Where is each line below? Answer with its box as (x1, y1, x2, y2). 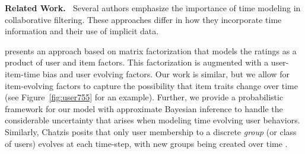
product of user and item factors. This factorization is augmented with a (5, 56, 269, 68)
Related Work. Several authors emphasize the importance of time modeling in (5, 2, 301, 14)
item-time (5, 67, 40, 80)
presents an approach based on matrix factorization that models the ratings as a (5, 44, 297, 57)
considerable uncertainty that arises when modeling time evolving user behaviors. (5, 114, 300, 126)
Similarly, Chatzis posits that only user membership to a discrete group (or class (5, 125, 297, 137)
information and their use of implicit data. (5, 25, 159, 37)
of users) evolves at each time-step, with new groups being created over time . (5, 137, 288, 149)
